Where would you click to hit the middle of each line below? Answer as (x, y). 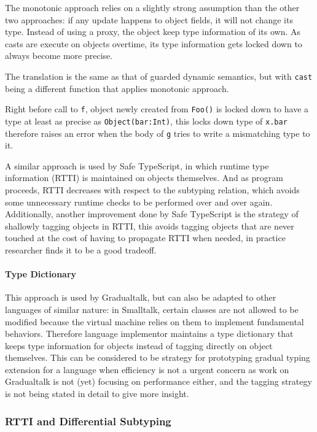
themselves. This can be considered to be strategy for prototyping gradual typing (158, 357)
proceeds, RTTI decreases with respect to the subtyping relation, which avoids (152, 189)
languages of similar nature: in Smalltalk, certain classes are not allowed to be (152, 309)
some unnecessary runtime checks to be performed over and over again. (139, 202)
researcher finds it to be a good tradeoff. (81, 249)
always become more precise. (59, 56)
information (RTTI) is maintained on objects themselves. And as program (144, 178)
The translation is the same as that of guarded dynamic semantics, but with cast (159, 76)
